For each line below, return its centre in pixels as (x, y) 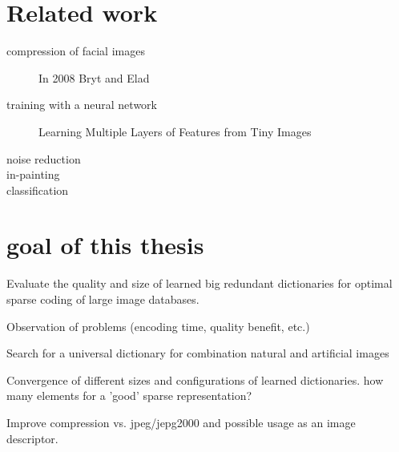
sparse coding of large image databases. (103, 299)
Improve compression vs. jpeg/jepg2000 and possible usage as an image (181, 422)
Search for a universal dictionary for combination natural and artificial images (198, 353)
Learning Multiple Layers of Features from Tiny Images (175, 131)
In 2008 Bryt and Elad (94, 77)
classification (38, 190)
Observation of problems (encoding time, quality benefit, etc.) (158, 326)
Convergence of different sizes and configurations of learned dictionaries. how (195, 379)
